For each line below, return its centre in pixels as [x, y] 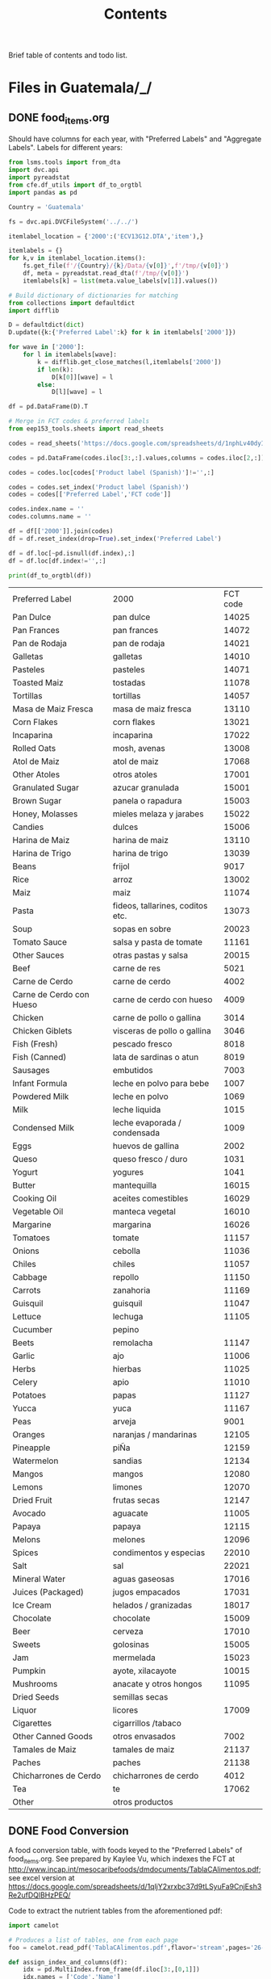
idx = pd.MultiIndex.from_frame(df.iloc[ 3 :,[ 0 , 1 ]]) [111, 1970]
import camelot [34, 1925]
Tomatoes [31, 1238]
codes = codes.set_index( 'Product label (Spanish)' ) [99, 487]
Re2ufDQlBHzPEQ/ [40, 1895]
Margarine [32, 1225]
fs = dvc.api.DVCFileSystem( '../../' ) [73, 222]
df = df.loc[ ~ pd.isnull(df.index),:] [72, 553]
